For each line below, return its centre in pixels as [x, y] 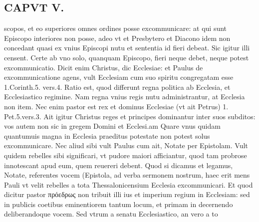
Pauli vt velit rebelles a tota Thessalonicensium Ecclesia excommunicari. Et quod [129, 184]
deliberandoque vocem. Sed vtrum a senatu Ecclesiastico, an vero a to [111, 214]
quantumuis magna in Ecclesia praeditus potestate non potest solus [107, 135]
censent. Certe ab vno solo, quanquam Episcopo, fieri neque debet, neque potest [127, 57]
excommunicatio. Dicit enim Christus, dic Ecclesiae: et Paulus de [104, 67]
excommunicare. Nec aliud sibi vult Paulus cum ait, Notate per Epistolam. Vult [126, 145]
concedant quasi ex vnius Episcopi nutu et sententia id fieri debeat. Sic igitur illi [127, 48]
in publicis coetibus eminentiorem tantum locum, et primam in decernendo [119, 204]
